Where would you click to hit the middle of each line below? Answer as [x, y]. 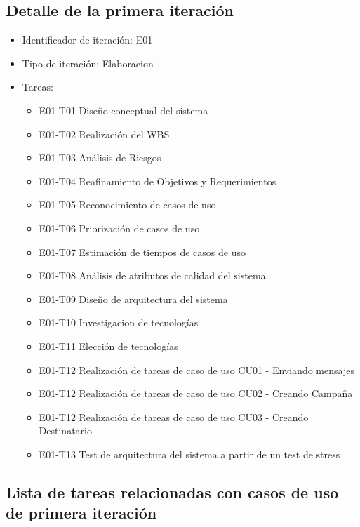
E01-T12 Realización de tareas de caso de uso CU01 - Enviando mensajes [196, 369]
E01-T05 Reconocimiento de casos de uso [127, 205]
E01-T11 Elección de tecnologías [108, 346]
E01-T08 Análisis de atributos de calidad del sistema [152, 275]
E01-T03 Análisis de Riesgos [100, 158]
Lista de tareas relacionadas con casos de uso [172, 492]
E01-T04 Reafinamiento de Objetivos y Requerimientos [158, 181]
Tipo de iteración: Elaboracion [88, 63]
